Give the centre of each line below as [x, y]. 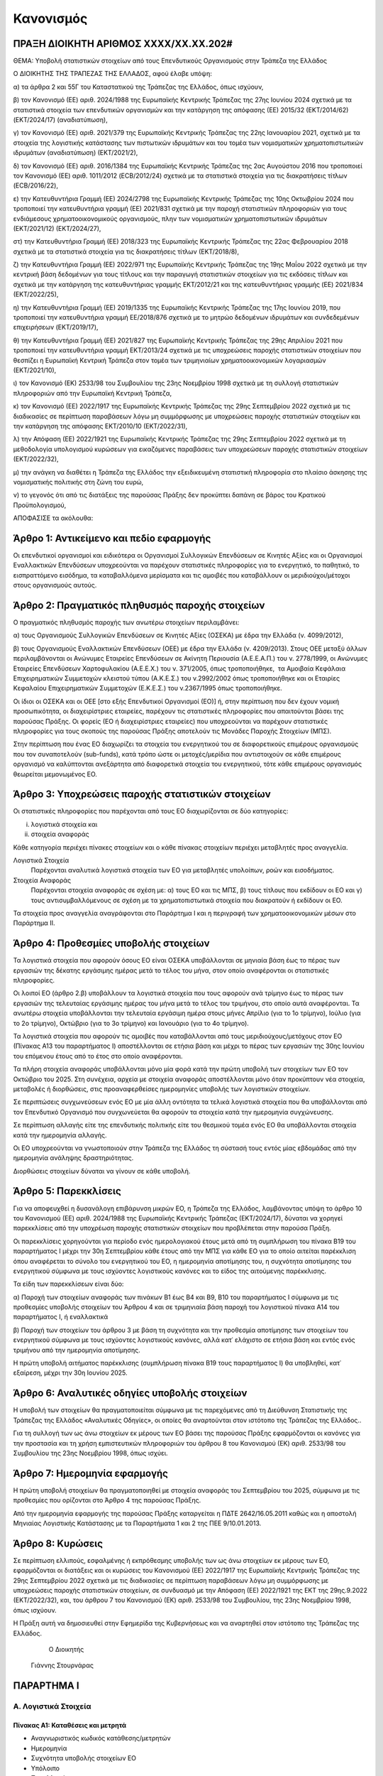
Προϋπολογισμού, [40, 505]
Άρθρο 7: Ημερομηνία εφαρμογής [90, 1473]
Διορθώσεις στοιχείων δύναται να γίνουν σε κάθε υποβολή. [102, 1171]
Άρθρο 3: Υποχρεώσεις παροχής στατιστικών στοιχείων [142, 795]
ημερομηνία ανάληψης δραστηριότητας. [73, 1158]
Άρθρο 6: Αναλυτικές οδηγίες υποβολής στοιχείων [130, 1393]
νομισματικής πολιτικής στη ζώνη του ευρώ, [78, 482]
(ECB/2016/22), [35, 185]
